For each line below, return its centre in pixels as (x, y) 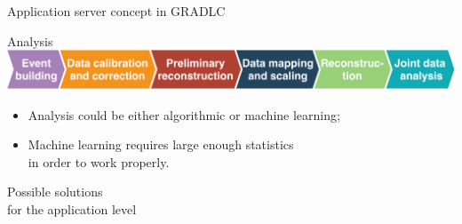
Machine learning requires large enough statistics (161, 144)
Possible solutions (55, 192)
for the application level (72, 208)
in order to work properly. (99, 161)
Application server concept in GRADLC (116, 11)
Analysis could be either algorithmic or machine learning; (184, 114)
